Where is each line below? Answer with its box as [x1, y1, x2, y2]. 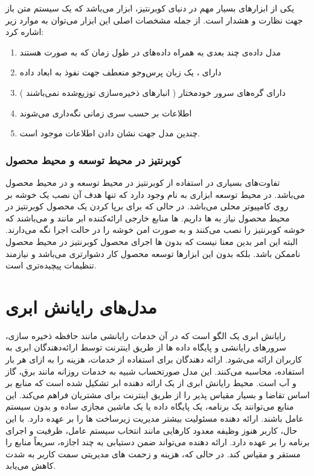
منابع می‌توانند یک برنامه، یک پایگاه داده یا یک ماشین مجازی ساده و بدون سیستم [5, 400, 294, 413]
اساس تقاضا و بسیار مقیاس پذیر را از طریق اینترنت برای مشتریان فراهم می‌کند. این [5, 388, 310, 401]
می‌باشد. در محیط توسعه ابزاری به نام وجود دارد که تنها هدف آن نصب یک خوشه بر [5, 188, 305, 200]
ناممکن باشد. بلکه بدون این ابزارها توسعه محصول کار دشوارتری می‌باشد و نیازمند [5, 247, 301, 259]
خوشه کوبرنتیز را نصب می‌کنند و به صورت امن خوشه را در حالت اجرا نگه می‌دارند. [5, 223, 306, 236]
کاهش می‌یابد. [5, 459, 56, 472]
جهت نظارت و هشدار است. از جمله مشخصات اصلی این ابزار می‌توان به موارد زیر [5, 13, 303, 26]
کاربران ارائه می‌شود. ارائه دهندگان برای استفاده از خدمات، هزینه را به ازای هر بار [5, 353, 302, 366]
